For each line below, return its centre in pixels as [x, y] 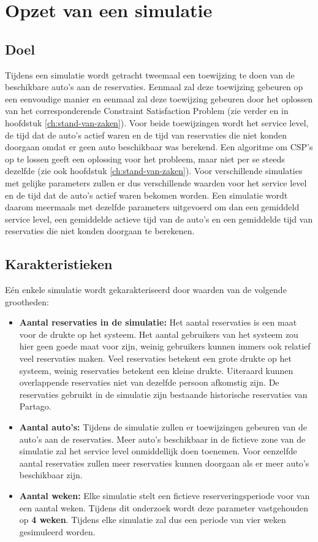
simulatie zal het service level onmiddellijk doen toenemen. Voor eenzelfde [158, 451]
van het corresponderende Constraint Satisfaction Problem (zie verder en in [147, 111]
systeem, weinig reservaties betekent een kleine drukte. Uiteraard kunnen [156, 370]
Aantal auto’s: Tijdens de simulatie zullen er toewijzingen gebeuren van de [163, 427]
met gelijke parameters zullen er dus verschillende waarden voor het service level [156, 182]
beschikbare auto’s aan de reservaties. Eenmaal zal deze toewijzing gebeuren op [154, 87]
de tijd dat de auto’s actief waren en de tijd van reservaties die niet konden [146, 135]
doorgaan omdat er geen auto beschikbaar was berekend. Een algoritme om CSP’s [159, 147]
